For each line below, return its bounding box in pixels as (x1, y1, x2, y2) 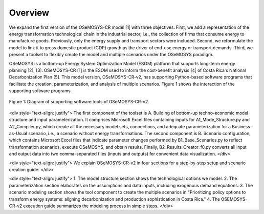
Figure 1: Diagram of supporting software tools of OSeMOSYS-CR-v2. (9, 99, 149, 105)
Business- (232, 123, 252, 129)
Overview (9, 7, 49, 18)
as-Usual (9, 131, 28, 136)
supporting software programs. (9, 88, 72, 94)
